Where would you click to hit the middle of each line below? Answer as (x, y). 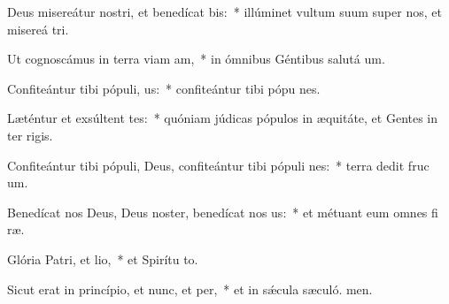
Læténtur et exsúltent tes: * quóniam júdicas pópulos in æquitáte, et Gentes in (223, 118)
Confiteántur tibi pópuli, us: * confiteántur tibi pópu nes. (164, 88)
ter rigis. (30, 135)
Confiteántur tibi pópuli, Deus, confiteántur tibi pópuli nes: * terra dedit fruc (218, 165)
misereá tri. (38, 29)
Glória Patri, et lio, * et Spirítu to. (103, 258)
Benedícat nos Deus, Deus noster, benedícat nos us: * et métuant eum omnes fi (223, 212)
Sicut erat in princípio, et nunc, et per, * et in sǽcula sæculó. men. (190, 289)
